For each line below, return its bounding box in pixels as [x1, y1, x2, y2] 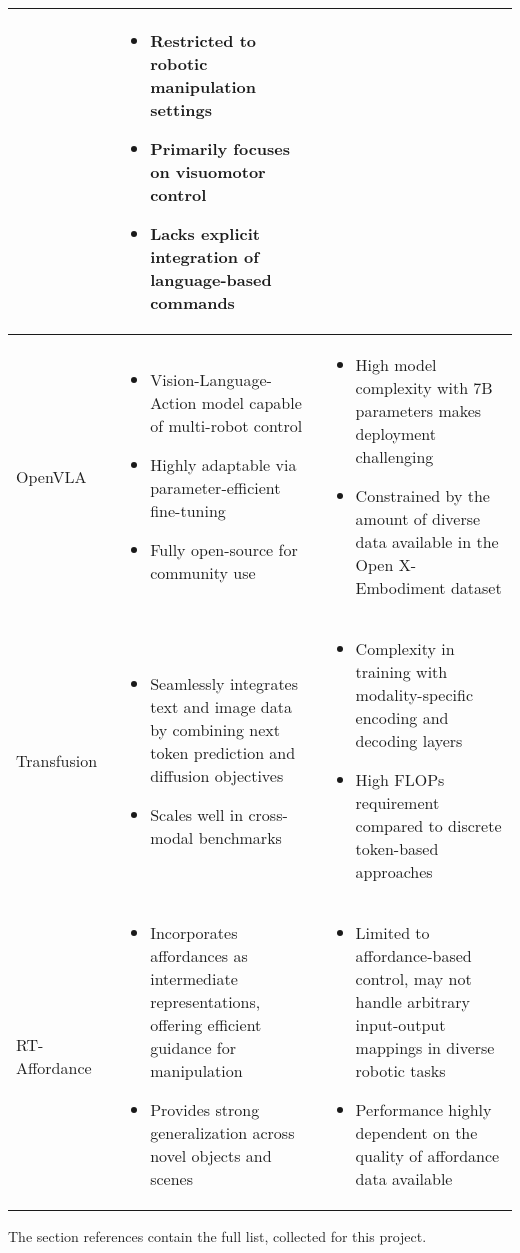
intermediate [150, 967, 238, 990]
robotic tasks [355, 1059, 446, 1082]
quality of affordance [355, 1144, 500, 1167]
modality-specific [355, 683, 474, 706]
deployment [355, 422, 437, 445]
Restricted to [150, 29, 256, 52]
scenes [150, 1167, 194, 1190]
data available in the [355, 530, 499, 553]
